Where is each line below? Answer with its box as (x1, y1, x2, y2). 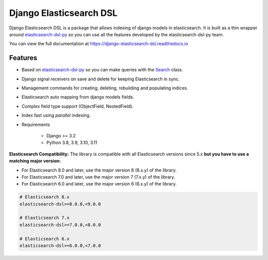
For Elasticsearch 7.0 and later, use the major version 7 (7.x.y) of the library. (21, 174, 176, 180)
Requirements (21, 122, 50, 128)
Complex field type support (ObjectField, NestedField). (21, 103, 134, 109)
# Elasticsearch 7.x (19, 215, 69, 221)
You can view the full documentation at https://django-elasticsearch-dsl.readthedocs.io (9, 41, 189, 47)
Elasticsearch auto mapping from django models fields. (21, 94, 134, 100)
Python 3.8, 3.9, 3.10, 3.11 (46, 139, 98, 146)
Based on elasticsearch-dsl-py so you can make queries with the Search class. (21, 67, 183, 73)
